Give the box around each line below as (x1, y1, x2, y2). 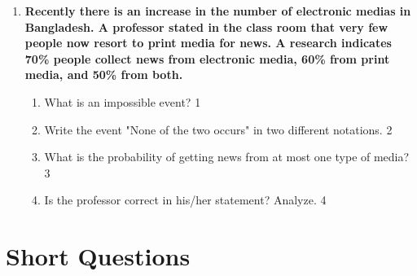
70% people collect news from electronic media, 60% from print (24, 50, 390, 67)
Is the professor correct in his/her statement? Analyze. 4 (44, 191, 327, 208)
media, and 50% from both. (24, 66, 183, 83)
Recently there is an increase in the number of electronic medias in (24, 2, 411, 19)
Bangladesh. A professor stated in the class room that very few (24, 18, 388, 35)
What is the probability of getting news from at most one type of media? (44, 148, 410, 165)
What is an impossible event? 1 (44, 93, 201, 110)
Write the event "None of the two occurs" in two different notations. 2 (44, 120, 393, 138)
